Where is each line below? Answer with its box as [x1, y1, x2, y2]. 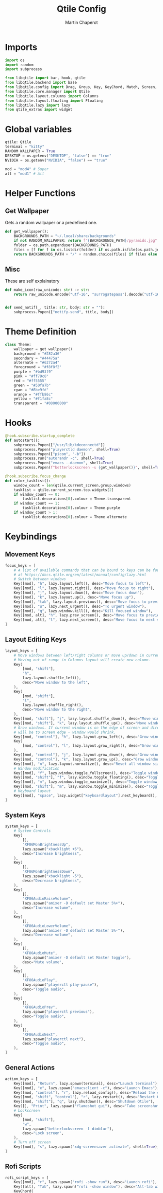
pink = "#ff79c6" [14, 374, 49, 379]
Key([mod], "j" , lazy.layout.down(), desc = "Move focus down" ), [14, 590, 145, 596]
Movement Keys [5, 550, 56, 559]
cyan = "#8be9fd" [14, 387, 49, 392]
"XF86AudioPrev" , [22, 1005, 57, 1010]
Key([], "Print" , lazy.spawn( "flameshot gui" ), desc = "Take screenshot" [14, 1103, 162, 1109]
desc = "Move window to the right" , [22, 707, 92, 712]
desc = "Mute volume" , [22, 959, 64, 964]
